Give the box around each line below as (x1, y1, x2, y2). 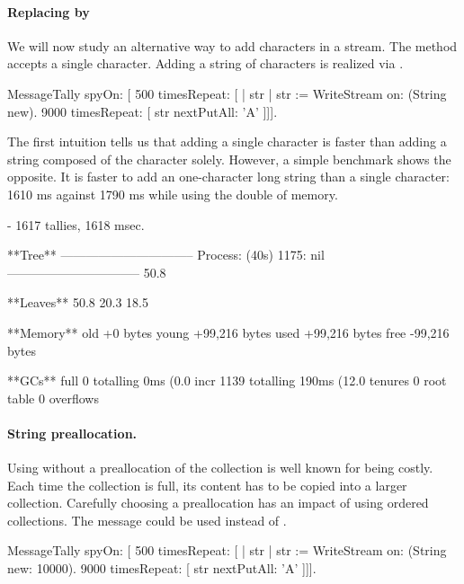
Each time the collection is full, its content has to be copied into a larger (7, 475, 407, 494)
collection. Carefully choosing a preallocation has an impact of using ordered (7, 493, 429, 512)
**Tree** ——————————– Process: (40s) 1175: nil (7, 245, 325, 264)
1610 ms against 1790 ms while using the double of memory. (7, 184, 338, 203)
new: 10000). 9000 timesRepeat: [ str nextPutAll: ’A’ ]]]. (7, 559, 317, 578)
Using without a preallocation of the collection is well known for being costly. (7, 458, 433, 477)
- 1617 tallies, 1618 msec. (7, 215, 145, 234)
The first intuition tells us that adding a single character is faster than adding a (7, 132, 447, 151)
